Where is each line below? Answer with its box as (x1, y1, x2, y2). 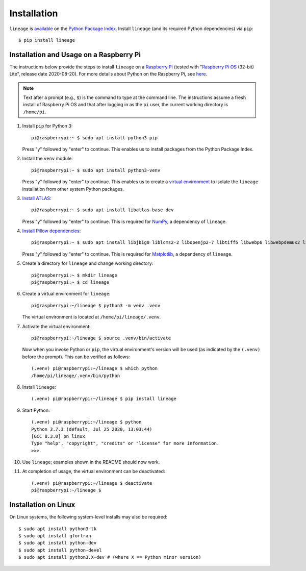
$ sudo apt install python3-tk (18, 526, 97, 532)
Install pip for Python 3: (22, 123, 73, 129)
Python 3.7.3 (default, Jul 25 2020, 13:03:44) (31, 426, 152, 432)
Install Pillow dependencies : (22, 228, 81, 234)
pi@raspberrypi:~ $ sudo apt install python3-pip (31, 135, 158, 140)
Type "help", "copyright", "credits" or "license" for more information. (31, 440, 220, 446)
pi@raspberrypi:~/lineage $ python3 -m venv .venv (31, 303, 161, 308)
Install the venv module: (22, 156, 73, 162)
